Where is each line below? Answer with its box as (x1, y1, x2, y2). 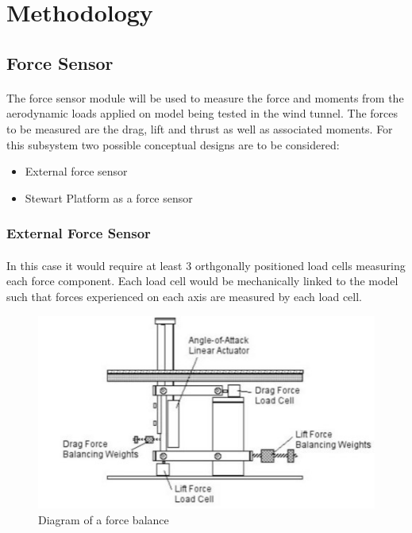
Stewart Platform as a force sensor (25, 189, 193, 206)
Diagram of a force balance (38, 511, 169, 527)
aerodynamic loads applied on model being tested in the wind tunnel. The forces (6, 105, 399, 122)
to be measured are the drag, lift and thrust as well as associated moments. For (6, 120, 393, 137)
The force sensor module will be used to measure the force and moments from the (6, 89, 404, 106)
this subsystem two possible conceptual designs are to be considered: (6, 136, 340, 153)
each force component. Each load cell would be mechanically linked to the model (6, 272, 399, 289)
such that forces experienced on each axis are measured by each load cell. (6, 288, 363, 304)
